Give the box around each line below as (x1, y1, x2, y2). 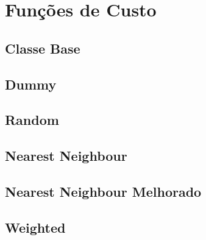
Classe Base (5, 38, 80, 57)
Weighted (5, 217, 66, 236)
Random (5, 110, 59, 129)
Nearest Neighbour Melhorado (5, 182, 202, 200)
